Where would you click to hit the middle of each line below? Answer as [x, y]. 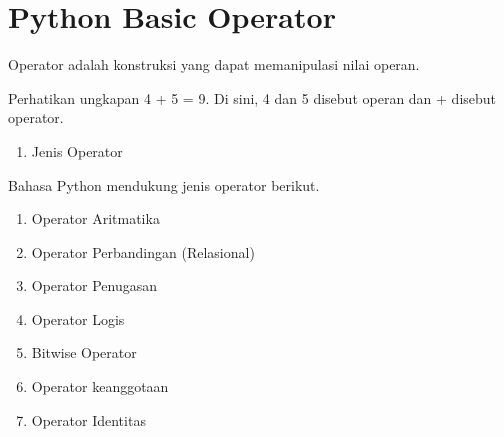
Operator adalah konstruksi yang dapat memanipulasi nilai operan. [214, 64]
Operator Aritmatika [95, 218]
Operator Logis [78, 318]
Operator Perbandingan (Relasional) [143, 251]
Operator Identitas [88, 419]
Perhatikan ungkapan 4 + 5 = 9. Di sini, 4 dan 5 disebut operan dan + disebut [252, 97]
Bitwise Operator [84, 352]
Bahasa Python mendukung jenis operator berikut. [164, 184]
